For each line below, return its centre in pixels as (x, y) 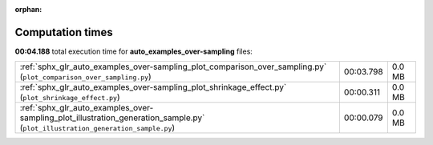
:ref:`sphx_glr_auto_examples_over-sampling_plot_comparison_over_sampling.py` (173, 66)
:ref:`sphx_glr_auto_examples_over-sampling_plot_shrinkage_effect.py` (153, 87)
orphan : (28, 9)
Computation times (64, 32)
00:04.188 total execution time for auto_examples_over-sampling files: (134, 51)
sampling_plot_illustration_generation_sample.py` (112, 118)
